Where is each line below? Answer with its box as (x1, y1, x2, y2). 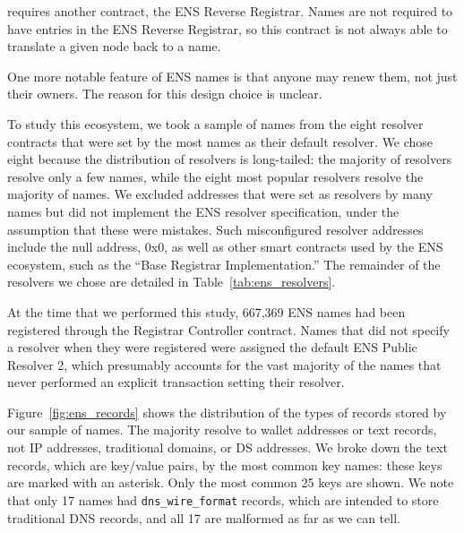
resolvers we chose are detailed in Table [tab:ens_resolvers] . (7, 272, 336, 291)
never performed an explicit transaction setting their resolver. (7, 373, 345, 391)
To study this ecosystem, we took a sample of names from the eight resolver (7, 114, 424, 133)
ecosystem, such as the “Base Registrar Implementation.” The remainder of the (7, 254, 441, 273)
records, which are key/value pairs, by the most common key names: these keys (7, 455, 443, 474)
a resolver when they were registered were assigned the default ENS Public (7, 338, 417, 357)
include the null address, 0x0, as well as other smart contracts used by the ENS (7, 237, 443, 256)
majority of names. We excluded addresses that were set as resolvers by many (7, 185, 433, 203)
